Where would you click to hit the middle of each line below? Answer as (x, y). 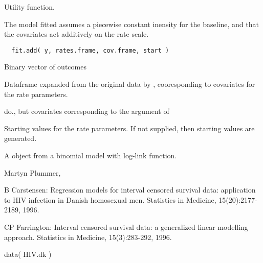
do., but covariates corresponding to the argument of (87, 111)
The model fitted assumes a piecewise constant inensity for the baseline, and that (131, 24)
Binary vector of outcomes (45, 67)
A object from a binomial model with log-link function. (91, 155)
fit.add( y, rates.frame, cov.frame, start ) (90, 50)
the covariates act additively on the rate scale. (76, 34)
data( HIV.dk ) (28, 254)
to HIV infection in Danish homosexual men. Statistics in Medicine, (110, 199)
